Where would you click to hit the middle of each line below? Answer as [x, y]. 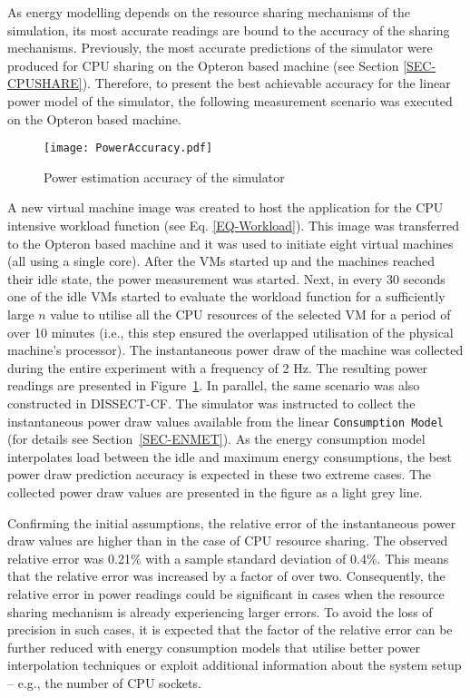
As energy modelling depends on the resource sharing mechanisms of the [209, 12]
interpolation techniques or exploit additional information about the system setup [235, 665]
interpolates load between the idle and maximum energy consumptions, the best [230, 456]
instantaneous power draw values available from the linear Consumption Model [226, 421]
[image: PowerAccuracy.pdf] [128, 148]
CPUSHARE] [45, 83]
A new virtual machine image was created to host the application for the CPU [225, 207]
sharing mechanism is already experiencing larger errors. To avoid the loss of [220, 611]
